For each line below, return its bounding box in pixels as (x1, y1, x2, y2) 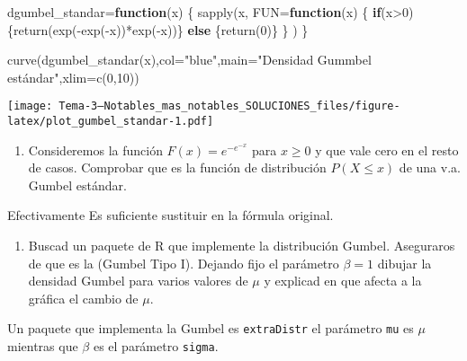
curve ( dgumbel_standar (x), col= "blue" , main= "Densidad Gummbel (7, 50, 372, 69)
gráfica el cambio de (28, 288, 139, 307)
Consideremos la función (28, 140, 163, 159)
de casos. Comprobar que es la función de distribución (28, 158, 327, 177)
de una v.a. (399, 158, 461, 177)
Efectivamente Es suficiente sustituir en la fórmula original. (7, 206, 334, 225)
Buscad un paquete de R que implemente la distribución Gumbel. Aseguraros (28, 236, 455, 255)
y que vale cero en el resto (315, 140, 459, 159)
